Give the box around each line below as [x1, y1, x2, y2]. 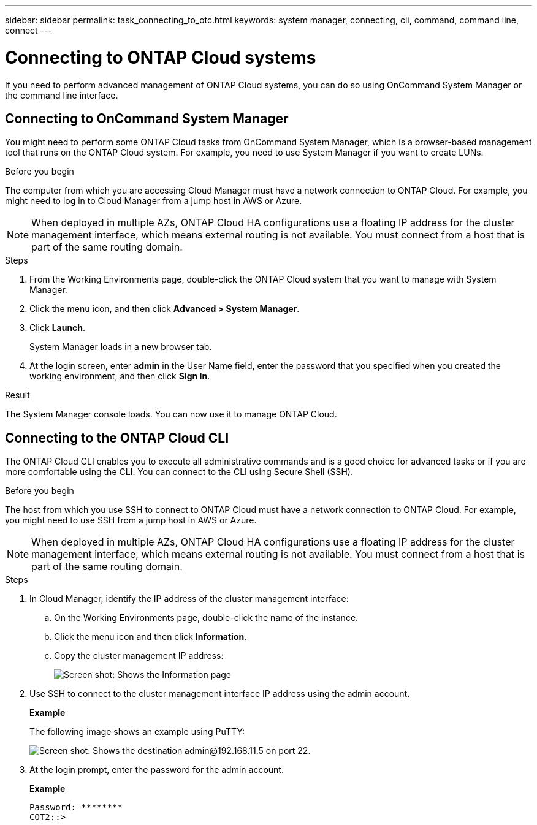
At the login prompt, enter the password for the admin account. [29, 764, 284, 775]
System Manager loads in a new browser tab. [29, 341, 212, 352]
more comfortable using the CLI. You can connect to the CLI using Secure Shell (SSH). [5, 466, 353, 477]
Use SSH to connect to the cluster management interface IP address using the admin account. [29, 688, 410, 699]
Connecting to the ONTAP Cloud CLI [5, 430, 229, 446]
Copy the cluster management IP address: [54, 650, 224, 661]
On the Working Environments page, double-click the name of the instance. [54, 612, 359, 623]
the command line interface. [5, 89, 118, 101]
